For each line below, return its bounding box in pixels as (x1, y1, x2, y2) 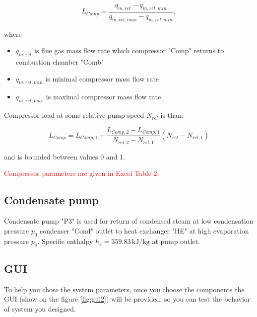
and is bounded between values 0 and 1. (4, 151, 125, 161)
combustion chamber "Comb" (15, 57, 104, 67)
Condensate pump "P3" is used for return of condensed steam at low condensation (4, 216, 254, 226)
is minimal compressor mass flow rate (45, 73, 159, 83)
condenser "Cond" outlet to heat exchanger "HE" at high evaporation (40, 225, 249, 236)
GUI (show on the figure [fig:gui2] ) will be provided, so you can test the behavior (4, 294, 251, 304)
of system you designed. (4, 303, 76, 314)
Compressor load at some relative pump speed (4, 110, 144, 120)
